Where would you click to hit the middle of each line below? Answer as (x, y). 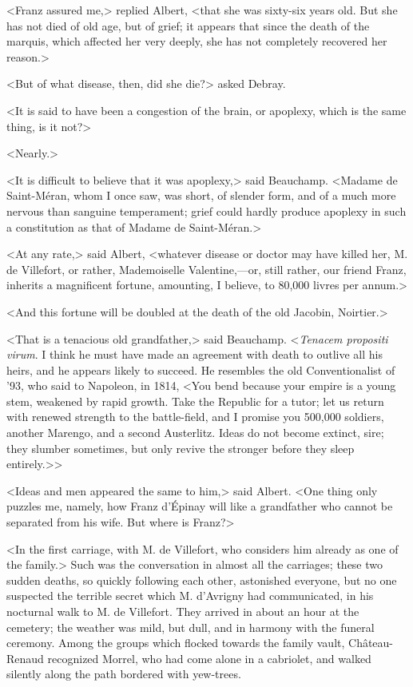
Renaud (25, 658)
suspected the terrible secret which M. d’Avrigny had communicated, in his (190, 596)
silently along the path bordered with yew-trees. (124, 674)
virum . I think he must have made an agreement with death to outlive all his (195, 354)
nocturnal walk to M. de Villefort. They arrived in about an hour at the (183, 611)
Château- (371, 643)
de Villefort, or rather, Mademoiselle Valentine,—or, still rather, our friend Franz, (206, 269)
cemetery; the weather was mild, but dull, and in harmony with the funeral (191, 627)
